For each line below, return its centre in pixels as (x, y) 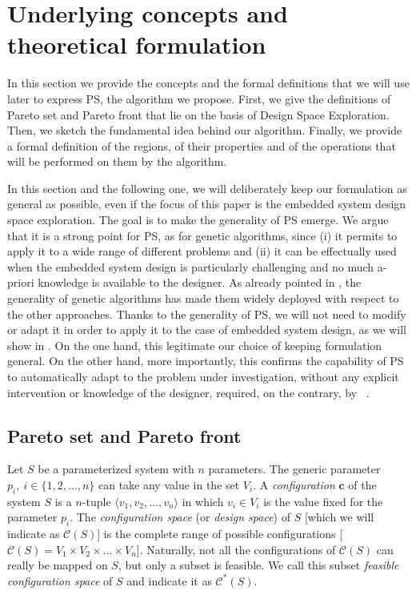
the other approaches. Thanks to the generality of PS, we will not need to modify (207, 314)
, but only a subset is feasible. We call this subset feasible (258, 565)
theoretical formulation (137, 44)
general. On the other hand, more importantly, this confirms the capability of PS (206, 361)
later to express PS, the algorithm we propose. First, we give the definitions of (199, 98)
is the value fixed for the (323, 501)
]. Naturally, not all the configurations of (236, 549)
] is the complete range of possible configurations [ (220, 534)
